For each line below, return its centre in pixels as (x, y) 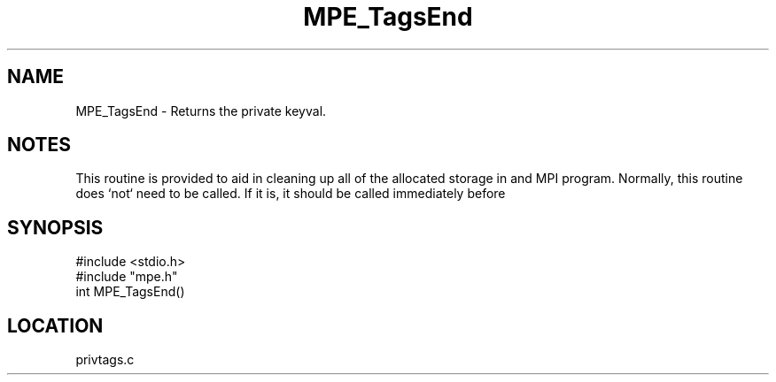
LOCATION (55, 325)
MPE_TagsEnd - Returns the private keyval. (201, 111)
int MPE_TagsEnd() (130, 292)
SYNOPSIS (55, 227)
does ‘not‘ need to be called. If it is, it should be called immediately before (291, 194)
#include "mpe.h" (127, 277)
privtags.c (105, 360)
